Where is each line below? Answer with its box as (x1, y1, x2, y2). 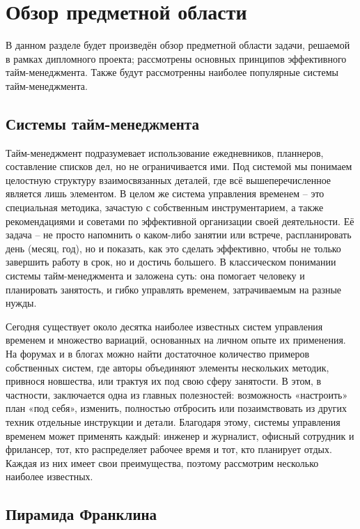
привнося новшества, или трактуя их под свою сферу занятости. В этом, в (6, 374, 322, 388)
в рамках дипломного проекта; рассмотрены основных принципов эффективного (6, 51, 347, 66)
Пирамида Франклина (6, 503, 157, 525)
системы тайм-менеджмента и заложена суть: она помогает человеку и (6, 268, 305, 283)
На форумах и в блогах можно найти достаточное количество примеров (6, 346, 310, 361)
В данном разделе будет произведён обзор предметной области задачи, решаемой (6, 38, 350, 52)
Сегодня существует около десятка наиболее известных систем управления (6, 319, 323, 333)
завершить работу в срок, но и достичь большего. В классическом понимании (6, 254, 336, 269)
